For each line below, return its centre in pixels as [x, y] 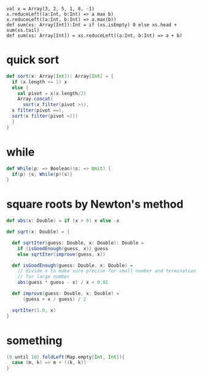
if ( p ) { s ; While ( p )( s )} [42, 174]
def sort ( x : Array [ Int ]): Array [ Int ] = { [60, 76]
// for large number [44, 277]
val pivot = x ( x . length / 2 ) [52, 93]
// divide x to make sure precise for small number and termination [107, 271]
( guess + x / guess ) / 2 [54, 299]
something [34, 341]
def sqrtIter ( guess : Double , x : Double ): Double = [78, 243]
